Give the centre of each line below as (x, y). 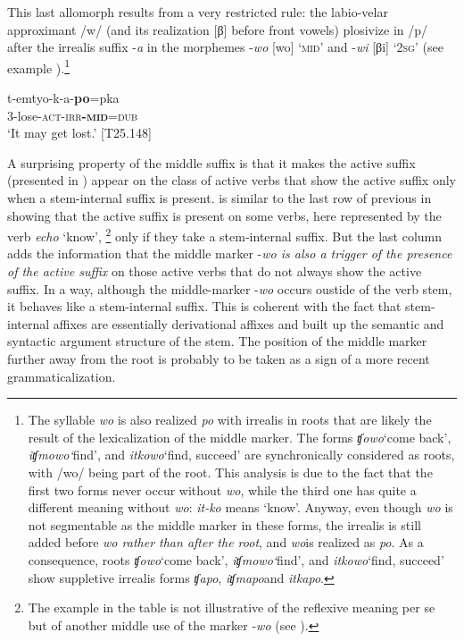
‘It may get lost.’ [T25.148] (79, 133)
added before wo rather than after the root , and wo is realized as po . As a (226, 542)
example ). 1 (39, 66)
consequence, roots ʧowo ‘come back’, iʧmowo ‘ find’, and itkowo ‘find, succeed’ (236, 559)
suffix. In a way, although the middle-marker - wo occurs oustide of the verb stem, (230, 288)
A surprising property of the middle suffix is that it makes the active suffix (211, 162)
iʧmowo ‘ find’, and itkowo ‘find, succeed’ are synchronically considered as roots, (241, 455)
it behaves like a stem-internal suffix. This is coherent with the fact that (204, 306)
